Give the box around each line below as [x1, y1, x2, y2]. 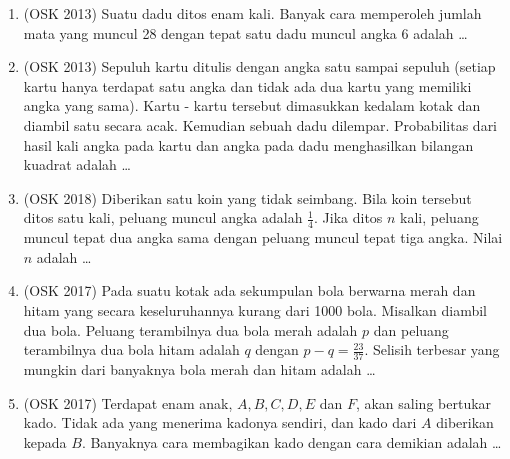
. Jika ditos [314, 207, 383, 228]
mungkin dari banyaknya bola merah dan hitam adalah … [23, 358, 376, 379]
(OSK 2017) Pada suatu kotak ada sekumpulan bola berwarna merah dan [23, 280, 476, 301]
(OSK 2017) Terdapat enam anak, [23, 392, 233, 413]
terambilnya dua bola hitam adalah [23, 339, 240, 360]
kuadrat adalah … [23, 154, 131, 175]
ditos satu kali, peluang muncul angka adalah [23, 207, 303, 228]
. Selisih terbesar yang [364, 339, 500, 360]
